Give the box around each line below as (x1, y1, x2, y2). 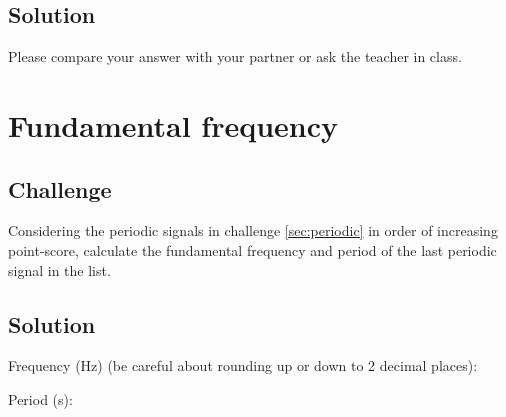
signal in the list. (8, 259, 111, 280)
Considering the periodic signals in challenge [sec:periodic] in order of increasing (8, 220, 498, 241)
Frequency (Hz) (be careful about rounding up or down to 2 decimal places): (8, 355, 478, 376)
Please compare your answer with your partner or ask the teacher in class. (8, 46, 462, 67)
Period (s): (8, 388, 73, 409)
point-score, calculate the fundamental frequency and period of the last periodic (8, 239, 497, 260)
